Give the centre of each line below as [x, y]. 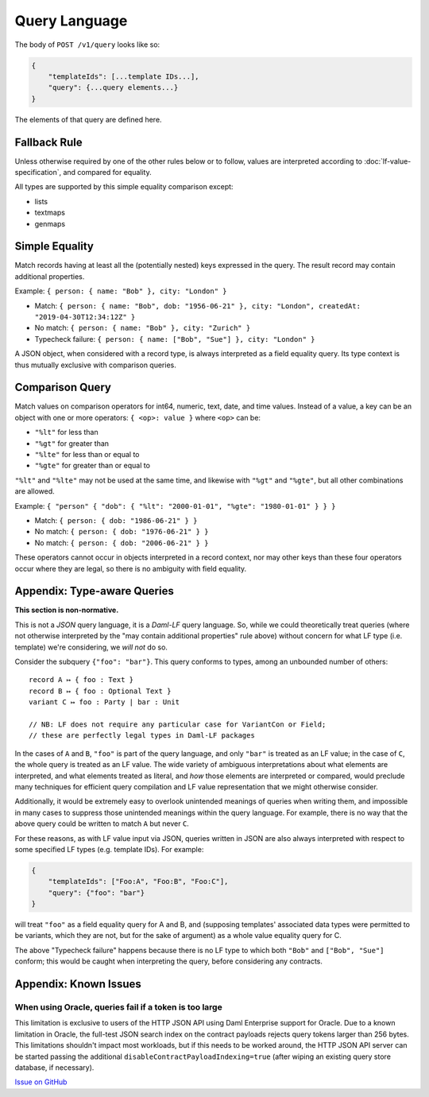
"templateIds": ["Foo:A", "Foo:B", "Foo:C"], [138, 882]
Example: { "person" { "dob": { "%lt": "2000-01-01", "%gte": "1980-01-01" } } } [175, 506]
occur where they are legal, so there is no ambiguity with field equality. [131, 568]
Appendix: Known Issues [78, 985]
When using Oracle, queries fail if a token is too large [118, 1007]
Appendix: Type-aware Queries [94, 591]
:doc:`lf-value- [388, 161]
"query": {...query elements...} [113, 88]
